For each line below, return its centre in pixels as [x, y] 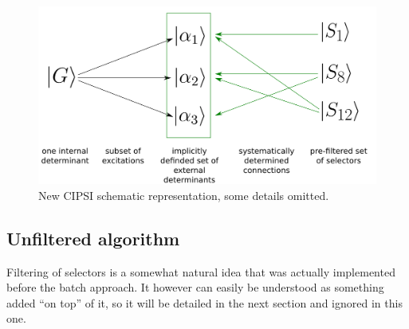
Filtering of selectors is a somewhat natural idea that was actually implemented [201, 271]
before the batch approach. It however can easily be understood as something [195, 287]
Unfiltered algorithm [93, 238]
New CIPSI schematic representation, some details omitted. [184, 195]
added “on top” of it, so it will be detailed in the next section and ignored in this [204, 302]
